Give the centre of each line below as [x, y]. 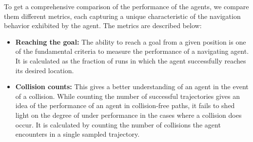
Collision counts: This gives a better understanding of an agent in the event [132, 87]
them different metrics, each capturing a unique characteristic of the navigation [122, 16]
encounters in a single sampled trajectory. [78, 134]
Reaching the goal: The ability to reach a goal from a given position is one [131, 41]
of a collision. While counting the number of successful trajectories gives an [128, 96]
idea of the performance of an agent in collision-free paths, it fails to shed [125, 105]
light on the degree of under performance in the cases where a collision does [128, 115]
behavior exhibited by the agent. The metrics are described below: [103, 25]
